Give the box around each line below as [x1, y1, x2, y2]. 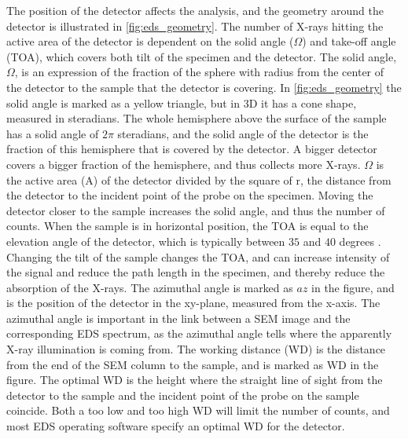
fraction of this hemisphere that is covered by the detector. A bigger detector [6, 141, 377, 157]
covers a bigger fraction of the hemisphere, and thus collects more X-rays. [6, 155, 361, 172]
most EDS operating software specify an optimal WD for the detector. [6, 418, 345, 434]
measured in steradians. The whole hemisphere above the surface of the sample [6, 110, 387, 126]
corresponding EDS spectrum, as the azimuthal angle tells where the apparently [6, 325, 392, 342]
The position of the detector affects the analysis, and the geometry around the [6, 2, 384, 18]
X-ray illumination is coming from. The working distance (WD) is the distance [6, 341, 386, 357]
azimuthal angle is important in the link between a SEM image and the [6, 309, 351, 326]
